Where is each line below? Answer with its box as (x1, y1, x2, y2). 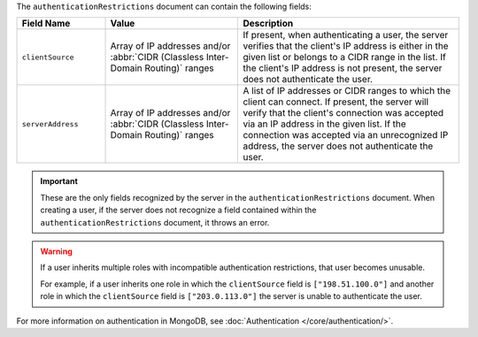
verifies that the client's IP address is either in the (243, 40, 449, 52)
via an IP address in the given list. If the (243, 118, 406, 130)
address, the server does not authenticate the (243, 140, 434, 152)
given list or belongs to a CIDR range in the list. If (243, 51, 446, 64)
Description (243, 18, 294, 30)
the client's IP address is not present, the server (243, 62, 443, 74)
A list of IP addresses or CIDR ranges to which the (243, 85, 451, 97)
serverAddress (21, 119, 79, 128)
